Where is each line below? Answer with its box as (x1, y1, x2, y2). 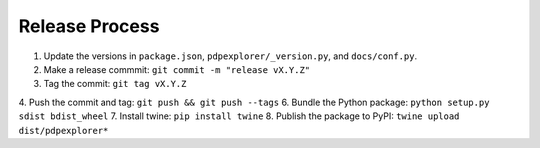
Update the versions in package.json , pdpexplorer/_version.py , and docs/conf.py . (43, 50, 418, 62)
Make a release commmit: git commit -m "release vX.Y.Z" (43, 63, 311, 75)
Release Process (18, 15, 160, 37)
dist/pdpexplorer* (18, 125, 109, 136)
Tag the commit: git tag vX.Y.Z (43, 78, 187, 90)
